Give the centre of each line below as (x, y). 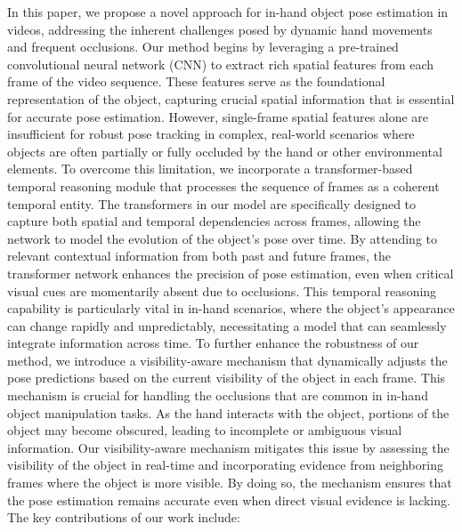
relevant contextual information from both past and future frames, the (199, 256)
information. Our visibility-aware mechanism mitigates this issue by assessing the (228, 447)
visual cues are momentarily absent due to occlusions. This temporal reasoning (222, 290)
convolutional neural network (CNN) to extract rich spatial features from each (221, 64)
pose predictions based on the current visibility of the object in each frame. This (227, 378)
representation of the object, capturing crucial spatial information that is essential (231, 98)
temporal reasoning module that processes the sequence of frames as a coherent (223, 185)
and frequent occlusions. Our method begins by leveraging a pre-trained (203, 47)
